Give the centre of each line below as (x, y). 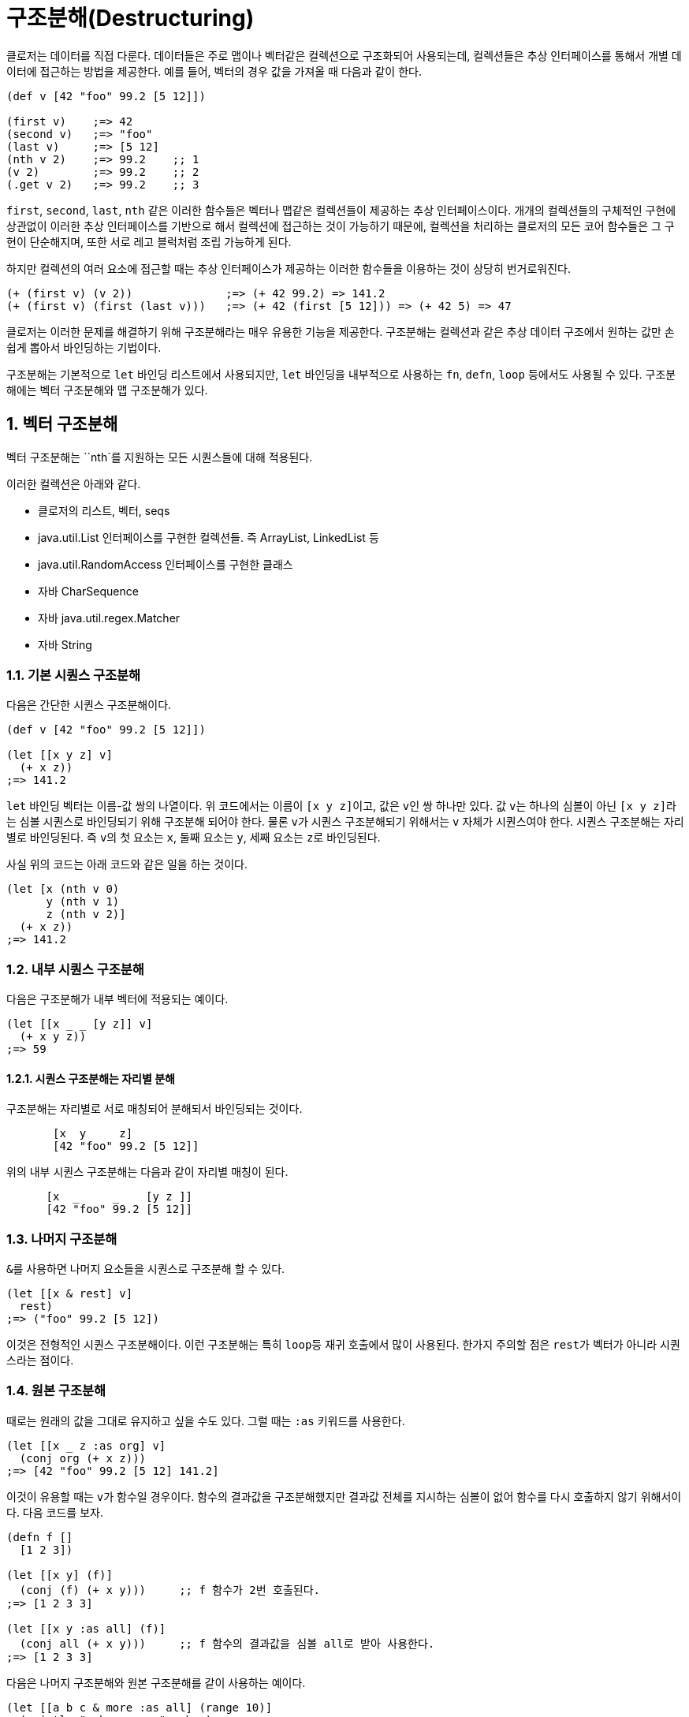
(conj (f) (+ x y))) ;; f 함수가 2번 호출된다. (170, 1590)
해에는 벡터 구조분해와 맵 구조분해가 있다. (107, 390)
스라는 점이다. (40, 1361)
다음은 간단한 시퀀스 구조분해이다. (89, 705)
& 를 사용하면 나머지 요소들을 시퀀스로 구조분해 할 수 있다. (146, 1269)
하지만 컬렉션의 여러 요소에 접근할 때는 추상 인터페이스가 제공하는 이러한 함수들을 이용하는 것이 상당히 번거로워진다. (289, 268)
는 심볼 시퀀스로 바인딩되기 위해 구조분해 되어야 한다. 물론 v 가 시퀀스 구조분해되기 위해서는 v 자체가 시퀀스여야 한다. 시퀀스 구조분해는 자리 (345, 822)
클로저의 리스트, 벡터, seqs (104, 510)
